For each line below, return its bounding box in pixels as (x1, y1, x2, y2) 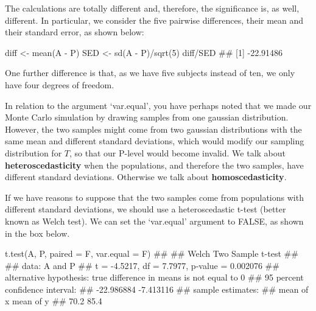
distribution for (5, 146, 62, 159)
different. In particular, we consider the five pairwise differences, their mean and (5, 13, 304, 26)
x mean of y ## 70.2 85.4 (5, 295, 102, 307)
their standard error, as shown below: (5, 26, 144, 38)
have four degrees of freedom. (5, 78, 114, 91)
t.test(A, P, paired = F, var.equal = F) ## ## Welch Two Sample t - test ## (5, 247, 298, 260)
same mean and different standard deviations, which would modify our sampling (5, 135, 304, 147)
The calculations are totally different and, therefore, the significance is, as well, (5, 2, 300, 14)
